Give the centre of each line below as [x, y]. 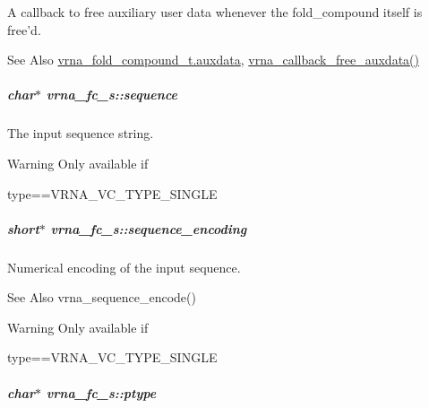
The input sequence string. [81, 133]
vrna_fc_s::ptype [101, 392]
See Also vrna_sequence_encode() [102, 297]
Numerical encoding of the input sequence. [124, 267]
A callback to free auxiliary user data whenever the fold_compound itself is [215, 12]
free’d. [24, 29]
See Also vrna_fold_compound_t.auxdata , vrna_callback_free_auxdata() [213, 60]
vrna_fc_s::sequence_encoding [149, 228]
